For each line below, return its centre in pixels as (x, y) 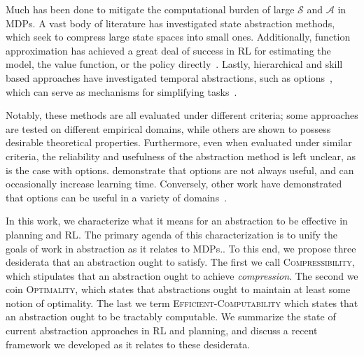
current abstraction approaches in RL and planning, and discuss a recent (162, 330)
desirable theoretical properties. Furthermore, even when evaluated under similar (179, 142)
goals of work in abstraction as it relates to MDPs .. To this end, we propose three (181, 248)
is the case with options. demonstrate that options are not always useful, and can (180, 170)
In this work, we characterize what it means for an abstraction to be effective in (177, 221)
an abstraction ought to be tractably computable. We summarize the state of (171, 316)
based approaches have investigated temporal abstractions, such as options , (169, 77)
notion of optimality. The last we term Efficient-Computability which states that (182, 302)
